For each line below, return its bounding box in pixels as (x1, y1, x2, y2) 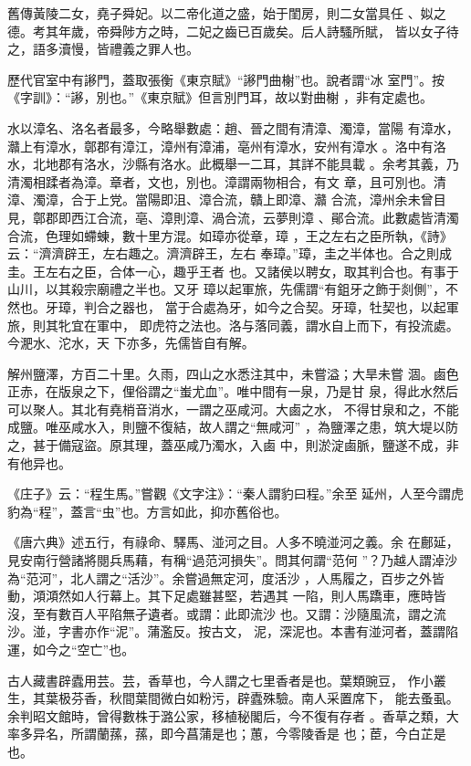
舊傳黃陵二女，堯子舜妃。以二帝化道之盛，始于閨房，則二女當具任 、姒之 (7, 4, 446, 22)
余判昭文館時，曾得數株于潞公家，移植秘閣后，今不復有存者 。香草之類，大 (7, 706, 459, 725)
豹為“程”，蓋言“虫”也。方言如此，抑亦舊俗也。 (7, 501, 288, 520)
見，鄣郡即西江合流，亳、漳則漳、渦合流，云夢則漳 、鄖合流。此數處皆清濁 (7, 207, 459, 226)
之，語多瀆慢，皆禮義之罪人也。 (7, 39, 199, 58)
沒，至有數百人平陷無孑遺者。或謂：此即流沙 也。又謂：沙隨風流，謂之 (7, 603, 434, 623)
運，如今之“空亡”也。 (7, 640, 135, 658)
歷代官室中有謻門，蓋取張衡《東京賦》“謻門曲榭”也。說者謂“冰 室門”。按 (7, 69, 445, 89)
